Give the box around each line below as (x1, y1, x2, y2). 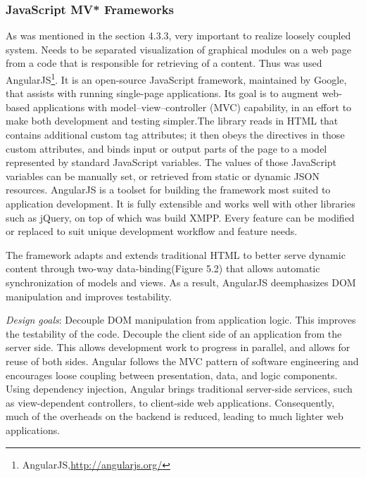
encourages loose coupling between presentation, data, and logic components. (6, 367, 338, 382)
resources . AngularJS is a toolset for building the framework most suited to (6, 182, 331, 197)
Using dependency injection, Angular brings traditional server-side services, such (6, 381, 353, 396)
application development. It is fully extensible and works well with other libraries (6, 196, 355, 210)
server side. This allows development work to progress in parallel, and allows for (6, 340, 351, 355)
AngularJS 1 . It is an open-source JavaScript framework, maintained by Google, (6, 70, 347, 87)
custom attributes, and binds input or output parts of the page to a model (6, 141, 327, 155)
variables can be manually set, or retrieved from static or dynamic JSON (6, 168, 320, 183)
